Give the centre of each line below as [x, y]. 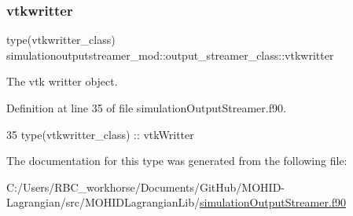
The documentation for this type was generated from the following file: [177, 161]
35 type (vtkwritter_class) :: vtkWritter [100, 134]
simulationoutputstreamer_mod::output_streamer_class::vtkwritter [170, 55]
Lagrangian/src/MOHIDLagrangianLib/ [103, 202]
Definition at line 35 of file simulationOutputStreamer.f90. [146, 108]
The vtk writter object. [62, 81]
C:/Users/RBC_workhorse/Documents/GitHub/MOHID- [146, 187]
